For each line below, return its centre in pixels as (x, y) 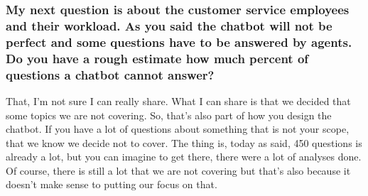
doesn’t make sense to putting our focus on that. (112, 184)
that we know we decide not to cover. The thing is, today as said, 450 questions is (184, 142)
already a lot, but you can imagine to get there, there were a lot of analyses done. (184, 157)
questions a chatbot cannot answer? (110, 74)
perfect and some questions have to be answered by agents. (179, 42)
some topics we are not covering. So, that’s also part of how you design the (169, 115)
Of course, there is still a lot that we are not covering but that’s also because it (178, 170)
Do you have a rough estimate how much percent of (157, 58)
